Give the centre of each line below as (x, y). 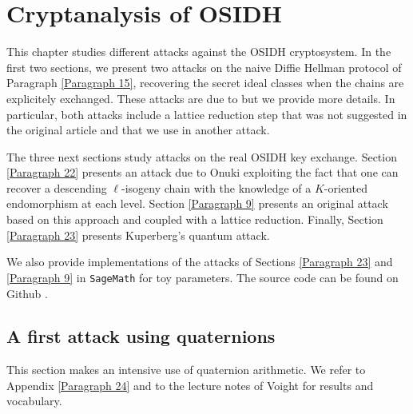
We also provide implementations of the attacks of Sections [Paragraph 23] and (200, 262)
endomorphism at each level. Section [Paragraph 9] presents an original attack (197, 203)
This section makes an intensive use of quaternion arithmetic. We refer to (186, 370)
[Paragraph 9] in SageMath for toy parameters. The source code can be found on (203, 277)
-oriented (345, 187)
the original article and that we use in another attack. (138, 130)
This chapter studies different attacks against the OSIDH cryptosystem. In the (199, 52)
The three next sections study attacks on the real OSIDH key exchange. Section (202, 156)
